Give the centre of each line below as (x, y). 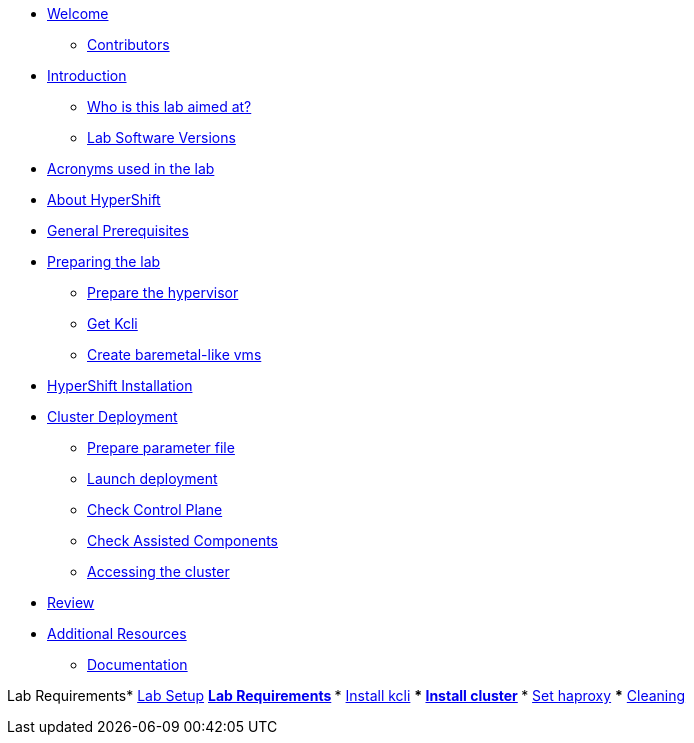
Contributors (128, 44)
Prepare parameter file (161, 447)
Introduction (87, 75)
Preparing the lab (104, 261)
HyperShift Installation (120, 385)
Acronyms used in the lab (131, 168)
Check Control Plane (155, 509)
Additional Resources (117, 633)
